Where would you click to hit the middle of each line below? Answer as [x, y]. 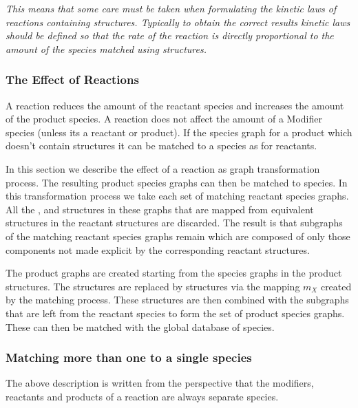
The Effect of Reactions [72, 79]
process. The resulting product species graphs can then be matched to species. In [177, 182]
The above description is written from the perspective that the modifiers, [160, 383]
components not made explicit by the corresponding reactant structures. [158, 249]
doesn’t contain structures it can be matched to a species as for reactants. [161, 146]
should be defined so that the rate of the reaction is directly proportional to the [170, 35]
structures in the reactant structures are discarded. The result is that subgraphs [174, 223]
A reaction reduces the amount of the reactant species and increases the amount [175, 105]
